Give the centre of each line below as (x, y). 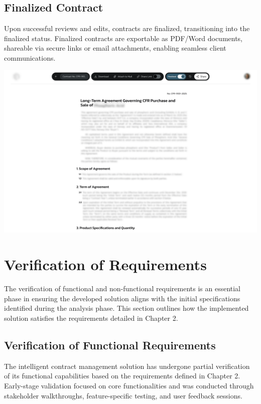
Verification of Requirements (105, 264)
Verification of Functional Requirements (110, 345)
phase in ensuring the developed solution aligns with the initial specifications (122, 298)
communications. (30, 57)
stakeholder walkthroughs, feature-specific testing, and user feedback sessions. (123, 395)
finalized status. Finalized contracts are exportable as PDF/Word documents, (123, 38)
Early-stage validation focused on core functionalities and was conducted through (129, 385)
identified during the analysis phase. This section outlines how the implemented (126, 308)
